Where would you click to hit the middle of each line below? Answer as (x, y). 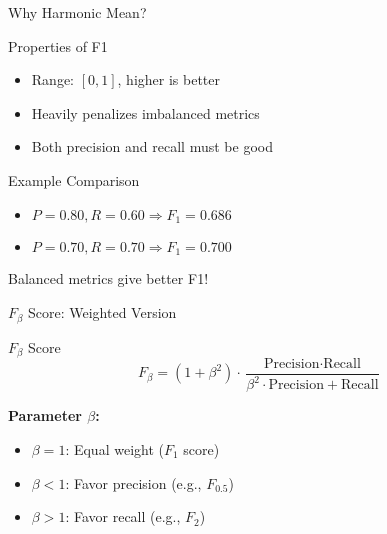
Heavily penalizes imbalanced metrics (145, 112)
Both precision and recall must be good (152, 146)
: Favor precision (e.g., (133, 482)
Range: (52, 79)
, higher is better (168, 79)
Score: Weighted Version (102, 312)
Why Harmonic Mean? (77, 12)
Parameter (45, 415)
